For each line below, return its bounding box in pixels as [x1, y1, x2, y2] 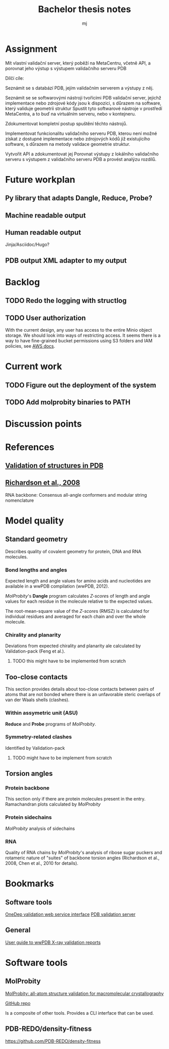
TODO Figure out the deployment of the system [5, 381, 156, 389]
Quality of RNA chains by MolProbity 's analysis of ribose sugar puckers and [5, 850, 162, 856]
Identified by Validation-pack [5, 745, 65, 751]
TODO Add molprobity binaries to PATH [5, 398, 131, 407]
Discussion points [5, 418, 82, 430]
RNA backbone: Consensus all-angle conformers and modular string [5, 492, 147, 498]
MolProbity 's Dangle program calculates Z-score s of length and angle [5, 593, 150, 599]
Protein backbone [5, 784, 50, 792]
